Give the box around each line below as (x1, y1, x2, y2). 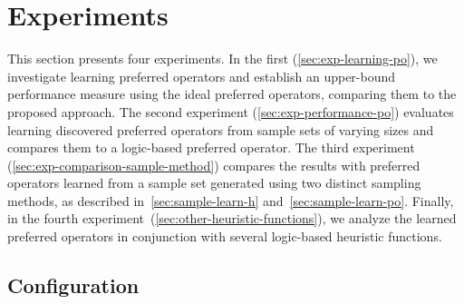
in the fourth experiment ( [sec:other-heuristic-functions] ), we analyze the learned (7, 209, 457, 228)
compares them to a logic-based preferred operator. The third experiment (7, 138, 415, 157)
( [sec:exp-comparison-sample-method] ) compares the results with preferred (7, 155, 420, 174)
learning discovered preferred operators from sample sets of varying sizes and (7, 120, 434, 139)
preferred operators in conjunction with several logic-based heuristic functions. (7, 227, 442, 246)
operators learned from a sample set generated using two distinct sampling (7, 173, 421, 192)
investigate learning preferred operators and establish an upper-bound (7, 66, 396, 85)
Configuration (7, 271, 140, 299)
